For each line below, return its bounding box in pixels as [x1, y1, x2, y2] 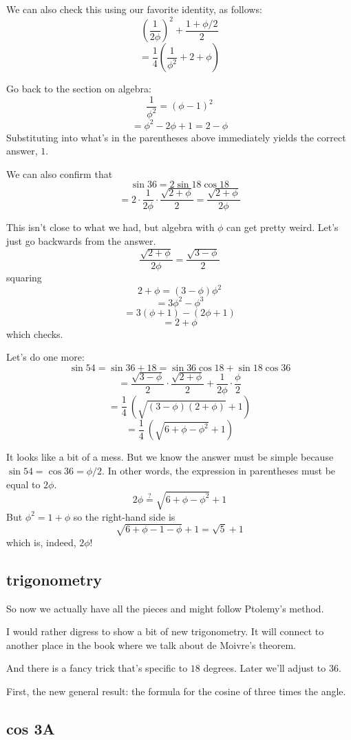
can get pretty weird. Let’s [226, 220, 339, 234]
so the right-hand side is [73, 509, 175, 523]
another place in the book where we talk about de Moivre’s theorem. [6, 637, 297, 652]
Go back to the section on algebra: [6, 81, 151, 96]
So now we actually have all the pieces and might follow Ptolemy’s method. [6, 601, 324, 615]
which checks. [6, 326, 63, 341]
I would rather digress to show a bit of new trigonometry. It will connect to [6, 624, 324, 639]
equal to [6, 477, 41, 491]
